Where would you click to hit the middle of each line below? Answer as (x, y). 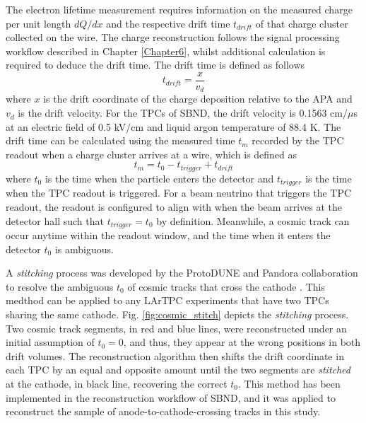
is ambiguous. (84, 249)
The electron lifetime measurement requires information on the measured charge (179, 9)
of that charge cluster (302, 23)
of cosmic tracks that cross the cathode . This (226, 286)
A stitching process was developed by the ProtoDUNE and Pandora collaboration (182, 273)
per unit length (39, 23)
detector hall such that (55, 220)
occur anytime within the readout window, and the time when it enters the (168, 235)
